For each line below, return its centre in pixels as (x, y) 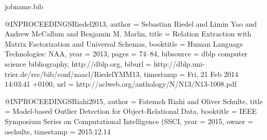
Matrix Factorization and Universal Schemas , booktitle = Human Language (124, 43)
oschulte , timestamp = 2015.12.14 (58, 131)
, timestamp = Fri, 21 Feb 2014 (189, 74)
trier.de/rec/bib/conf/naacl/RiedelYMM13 (72, 74)
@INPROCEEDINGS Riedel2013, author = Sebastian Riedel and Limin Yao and (131, 23)
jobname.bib (24, 6)
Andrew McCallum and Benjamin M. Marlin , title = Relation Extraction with (128, 34)
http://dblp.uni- (179, 63)
